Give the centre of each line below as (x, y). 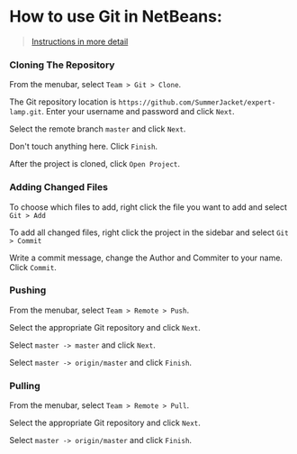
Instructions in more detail (80, 41)
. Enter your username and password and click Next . (138, 112)
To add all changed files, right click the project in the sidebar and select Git (149, 232)
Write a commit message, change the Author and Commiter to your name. (146, 258)
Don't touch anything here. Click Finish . (84, 147)
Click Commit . (33, 267)
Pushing (28, 290)
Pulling (25, 386)
